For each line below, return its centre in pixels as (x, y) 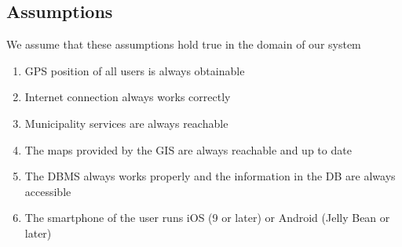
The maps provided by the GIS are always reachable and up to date (188, 149)
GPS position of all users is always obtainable (135, 70)
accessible (48, 191)
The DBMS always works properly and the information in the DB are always (210, 176)
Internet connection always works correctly (128, 97)
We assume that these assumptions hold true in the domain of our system (184, 44)
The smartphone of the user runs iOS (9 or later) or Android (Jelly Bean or (207, 218)
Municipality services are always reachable (126, 123)
